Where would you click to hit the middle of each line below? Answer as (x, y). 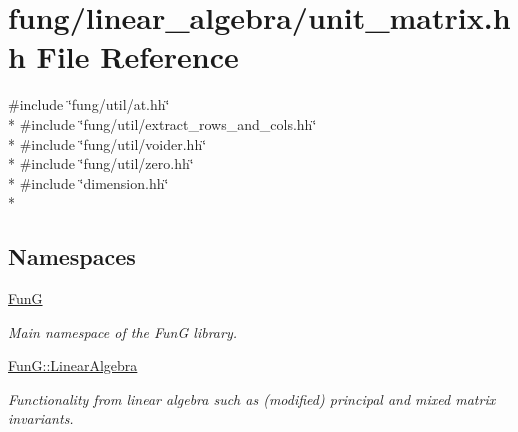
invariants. (41, 418)
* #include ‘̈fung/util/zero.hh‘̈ (101, 163)
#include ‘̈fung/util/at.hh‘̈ (89, 104)
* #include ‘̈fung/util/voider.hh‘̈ (107, 143)
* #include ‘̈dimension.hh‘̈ (88, 182)
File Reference (137, 56)
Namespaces (72, 256)
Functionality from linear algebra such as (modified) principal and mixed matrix (252, 398)
